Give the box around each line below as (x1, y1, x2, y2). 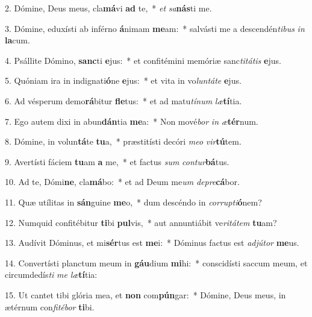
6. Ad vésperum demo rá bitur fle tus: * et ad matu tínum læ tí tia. (5, 94, 242, 107)
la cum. (5, 34, 30, 46)
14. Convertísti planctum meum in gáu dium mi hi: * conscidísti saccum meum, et (5, 256, 308, 269)
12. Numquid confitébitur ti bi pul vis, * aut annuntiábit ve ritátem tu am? (5, 216, 277, 228)
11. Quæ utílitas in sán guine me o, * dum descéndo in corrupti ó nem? (5, 195, 262, 208)
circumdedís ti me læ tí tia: (5, 268, 98, 281)
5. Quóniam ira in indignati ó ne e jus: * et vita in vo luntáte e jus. (5, 74, 242, 87)
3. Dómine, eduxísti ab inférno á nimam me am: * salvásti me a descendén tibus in (5, 22, 305, 34)
